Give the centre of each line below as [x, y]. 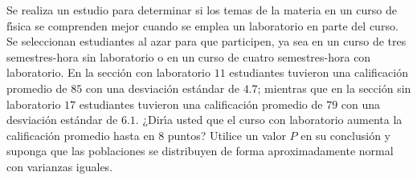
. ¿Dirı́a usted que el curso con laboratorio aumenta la [269, 120]
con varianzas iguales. [60, 166]
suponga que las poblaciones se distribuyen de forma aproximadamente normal [200, 151]
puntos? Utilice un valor [227, 135]
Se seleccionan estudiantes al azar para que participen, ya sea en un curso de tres [206, 41]
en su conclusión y [346, 135]
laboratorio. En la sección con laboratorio [109, 72]
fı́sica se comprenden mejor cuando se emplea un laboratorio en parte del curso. [202, 25]
